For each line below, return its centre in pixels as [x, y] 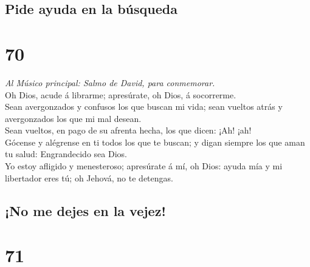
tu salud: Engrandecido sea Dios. [66, 154]
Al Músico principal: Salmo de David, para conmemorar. [110, 82]
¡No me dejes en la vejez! [85, 210]
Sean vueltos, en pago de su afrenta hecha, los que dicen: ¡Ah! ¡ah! [128, 130]
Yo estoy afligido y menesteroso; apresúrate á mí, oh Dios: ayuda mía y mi [144, 166]
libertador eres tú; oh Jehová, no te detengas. [89, 177]
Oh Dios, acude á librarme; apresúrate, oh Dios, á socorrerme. [121, 94]
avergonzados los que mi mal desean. [73, 118]
